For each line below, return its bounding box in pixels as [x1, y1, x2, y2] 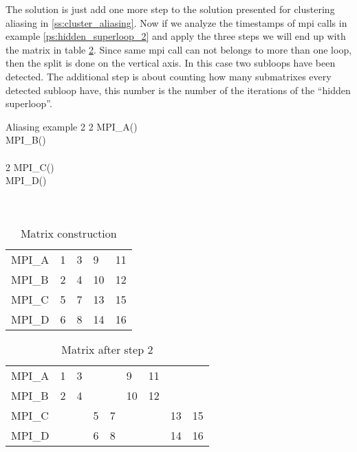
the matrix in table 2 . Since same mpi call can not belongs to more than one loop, [6, 42, 352, 56]
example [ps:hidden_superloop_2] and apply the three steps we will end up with [6, 29, 346, 43]
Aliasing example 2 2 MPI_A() [6, 119, 138, 133]
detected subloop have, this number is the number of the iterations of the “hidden [6, 82, 351, 97]
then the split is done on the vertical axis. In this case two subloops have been [6, 56, 336, 70]
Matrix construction [20, 225, 117, 241]
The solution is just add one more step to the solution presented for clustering [6, 2, 335, 16]
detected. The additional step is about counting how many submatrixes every [6, 69, 332, 83]
